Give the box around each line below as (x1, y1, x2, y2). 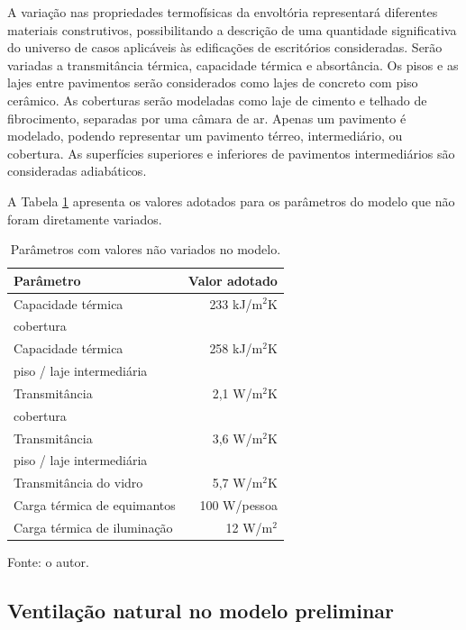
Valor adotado (187, 270, 278, 289)
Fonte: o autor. (7, 552, 89, 571)
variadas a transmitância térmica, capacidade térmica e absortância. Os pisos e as (7, 55, 459, 74)
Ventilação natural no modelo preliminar (7, 597, 395, 625)
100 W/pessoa (199, 496, 278, 515)
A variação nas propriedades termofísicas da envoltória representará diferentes (7, 3, 438, 21)
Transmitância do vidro (14, 473, 143, 492)
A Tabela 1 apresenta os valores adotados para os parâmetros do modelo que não (7, 191, 455, 210)
